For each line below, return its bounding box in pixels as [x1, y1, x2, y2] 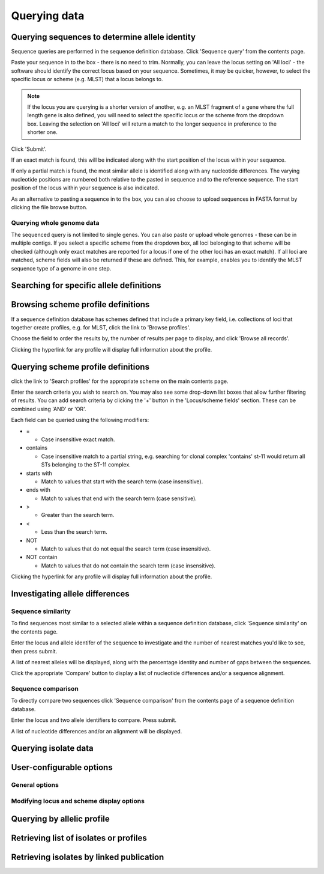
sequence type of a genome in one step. [11, 264, 112, 272]
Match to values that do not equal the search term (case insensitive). [41, 545, 211, 552]
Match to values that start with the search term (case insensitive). [41, 478, 203, 485]
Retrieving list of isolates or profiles [11, 833, 147, 843]
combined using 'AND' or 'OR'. [11, 405, 86, 412]
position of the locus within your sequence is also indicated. [11, 184, 160, 192]
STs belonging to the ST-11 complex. [41, 461, 131, 468]
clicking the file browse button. [11, 203, 88, 210]
